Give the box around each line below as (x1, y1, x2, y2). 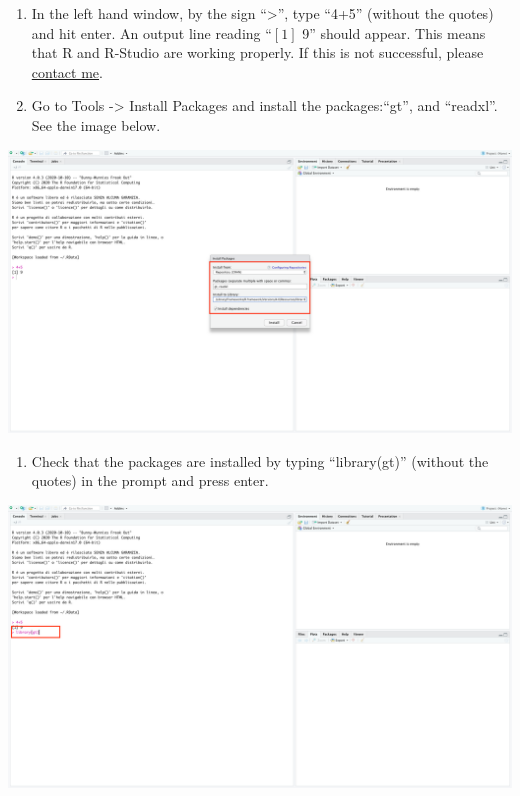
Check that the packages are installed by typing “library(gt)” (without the (31, 450, 489, 471)
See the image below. (31, 114, 161, 135)
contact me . (31, 61, 103, 82)
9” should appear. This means (302, 22, 486, 43)
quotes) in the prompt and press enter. (31, 470, 269, 491)
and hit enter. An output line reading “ (31, 22, 272, 43)
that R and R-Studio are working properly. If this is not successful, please (31, 42, 484, 63)
